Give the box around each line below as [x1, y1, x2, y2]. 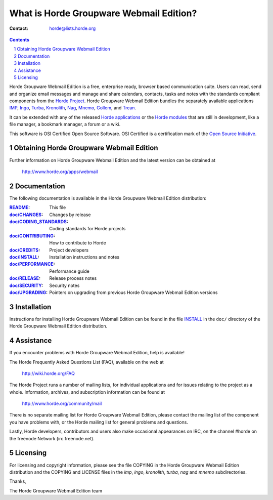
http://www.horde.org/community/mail [22, 400, 102, 407]
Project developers [49, 247, 88, 253]
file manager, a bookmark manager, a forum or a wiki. [9, 121, 121, 128]
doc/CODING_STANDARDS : [9, 219, 68, 225]
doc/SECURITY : [9, 282, 43, 288]
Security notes [49, 282, 80, 288]
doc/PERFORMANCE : [9, 261, 55, 267]
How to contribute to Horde [49, 240, 106, 246]
